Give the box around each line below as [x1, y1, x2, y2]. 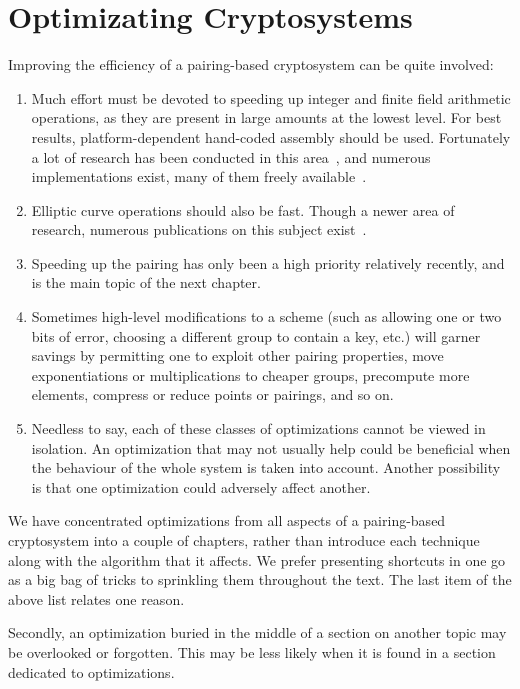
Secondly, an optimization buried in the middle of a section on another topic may [8, 622, 507, 643]
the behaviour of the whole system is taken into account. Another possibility [31, 457, 501, 478]
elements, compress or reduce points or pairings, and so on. [31, 384, 394, 405]
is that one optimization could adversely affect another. [31, 476, 371, 497]
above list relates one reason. [8, 588, 185, 609]
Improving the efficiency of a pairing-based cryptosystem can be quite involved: [8, 54, 494, 75]
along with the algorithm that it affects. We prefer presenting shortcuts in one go [8, 549, 506, 570]
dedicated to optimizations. [8, 661, 175, 682]
